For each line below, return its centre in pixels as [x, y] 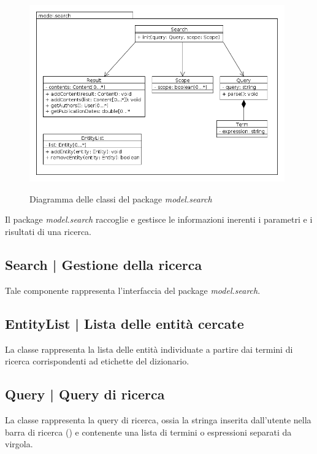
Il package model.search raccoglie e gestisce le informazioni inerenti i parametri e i [159, 219]
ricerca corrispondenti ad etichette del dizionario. [97, 361]
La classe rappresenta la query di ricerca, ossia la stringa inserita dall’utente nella [158, 420]
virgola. [19, 444]
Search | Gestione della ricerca [104, 264]
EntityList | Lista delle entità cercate [124, 323]
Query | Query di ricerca [85, 394]
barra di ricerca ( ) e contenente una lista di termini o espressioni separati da [148, 432]
